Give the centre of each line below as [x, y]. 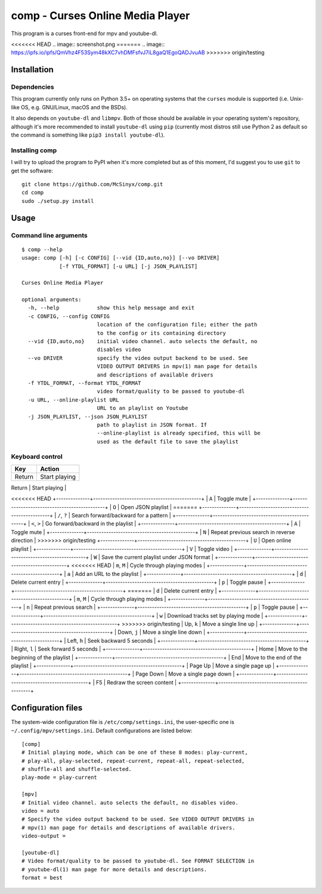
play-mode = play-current [60, 778]
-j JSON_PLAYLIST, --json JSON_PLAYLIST [88, 417]
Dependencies [33, 87]
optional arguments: [52, 300]
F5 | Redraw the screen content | [136, 682]
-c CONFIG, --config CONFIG [69, 316]
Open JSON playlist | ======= [159, 507]
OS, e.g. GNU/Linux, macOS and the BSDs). [74, 107]
